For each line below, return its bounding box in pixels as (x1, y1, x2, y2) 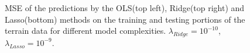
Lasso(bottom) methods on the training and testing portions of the (5, 13, 245, 25)
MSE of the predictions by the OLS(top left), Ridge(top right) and (5, 2, 245, 13)
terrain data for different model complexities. (5, 24, 166, 37)
